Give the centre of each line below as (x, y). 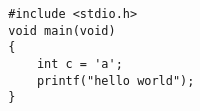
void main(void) (62, 30)
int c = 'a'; (79, 63)
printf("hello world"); (115, 80)
